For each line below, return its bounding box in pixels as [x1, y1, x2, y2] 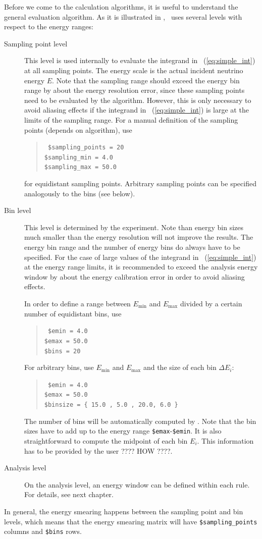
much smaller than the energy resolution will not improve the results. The [24, 232, 253, 242]
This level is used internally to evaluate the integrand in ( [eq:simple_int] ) [24, 55, 255, 66]
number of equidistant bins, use [24, 308, 122, 318]
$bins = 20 [44, 347, 81, 355]
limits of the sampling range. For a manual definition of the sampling [24, 114, 238, 125]
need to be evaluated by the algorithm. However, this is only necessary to [24, 94, 251, 105]
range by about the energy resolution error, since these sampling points [24, 85, 245, 95]
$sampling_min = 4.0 [44, 153, 113, 161]
